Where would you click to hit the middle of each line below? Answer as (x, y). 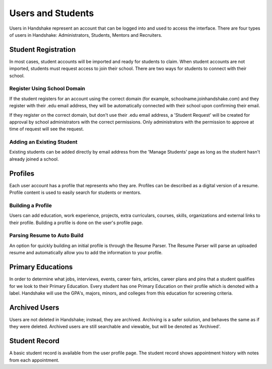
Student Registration (43, 50)
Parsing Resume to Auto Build (46, 236)
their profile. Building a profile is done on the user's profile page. (76, 223)
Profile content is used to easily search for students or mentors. (75, 193)
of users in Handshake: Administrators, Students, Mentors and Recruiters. (86, 35)
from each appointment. (35, 360)
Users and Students (52, 13)
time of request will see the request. (47, 129)
